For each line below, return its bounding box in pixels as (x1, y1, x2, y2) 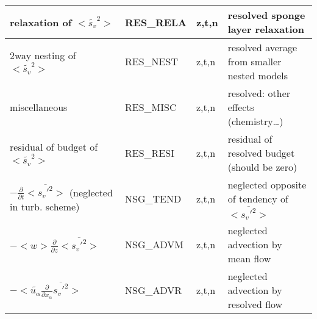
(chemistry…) (227, 114, 283, 128)
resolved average (227, 40, 297, 54)
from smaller (227, 54, 282, 68)
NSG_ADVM (125, 237, 183, 252)
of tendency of (227, 192, 288, 206)
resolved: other (227, 86, 291, 100)
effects (227, 100, 254, 114)
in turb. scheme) (10, 199, 80, 213)
